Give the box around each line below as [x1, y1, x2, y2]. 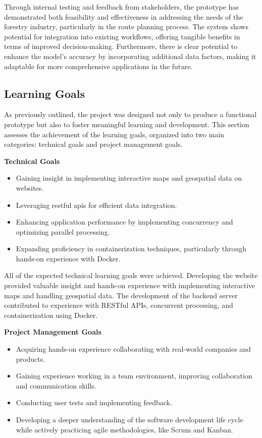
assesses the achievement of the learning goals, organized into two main [4, 129, 225, 139]
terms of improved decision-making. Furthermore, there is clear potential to [4, 41, 238, 51]
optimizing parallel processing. [16, 226, 110, 237]
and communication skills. [16, 380, 96, 391]
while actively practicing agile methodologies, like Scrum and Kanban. [16, 424, 233, 434]
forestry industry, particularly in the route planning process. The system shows [4, 21, 248, 32]
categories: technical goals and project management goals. [4, 139, 183, 149]
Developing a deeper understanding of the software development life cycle [16, 414, 243, 425]
